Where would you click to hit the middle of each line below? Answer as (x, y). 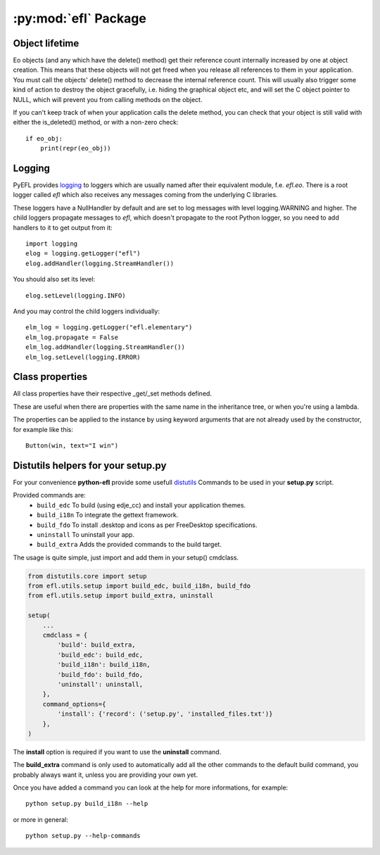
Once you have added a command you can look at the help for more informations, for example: (151, 787)
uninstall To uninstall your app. (86, 534)
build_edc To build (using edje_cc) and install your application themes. (141, 505)
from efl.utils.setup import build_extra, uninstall (121, 596)
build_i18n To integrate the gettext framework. (108, 515)
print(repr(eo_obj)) (75, 148)
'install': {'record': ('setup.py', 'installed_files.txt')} (165, 714)
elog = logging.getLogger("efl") (83, 254)
